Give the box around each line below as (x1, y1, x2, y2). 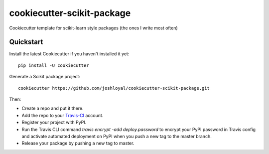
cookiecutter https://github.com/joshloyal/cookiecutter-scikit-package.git (18, 85, 210, 91)
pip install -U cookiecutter (18, 62, 89, 68)
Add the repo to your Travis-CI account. (21, 112, 104, 118)
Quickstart (9, 38, 43, 46)
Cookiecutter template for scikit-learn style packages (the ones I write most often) (9, 25, 178, 31)
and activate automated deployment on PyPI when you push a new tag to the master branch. (21, 133, 212, 139)
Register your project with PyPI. (21, 120, 87, 126)
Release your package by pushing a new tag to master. (21, 140, 134, 147)
